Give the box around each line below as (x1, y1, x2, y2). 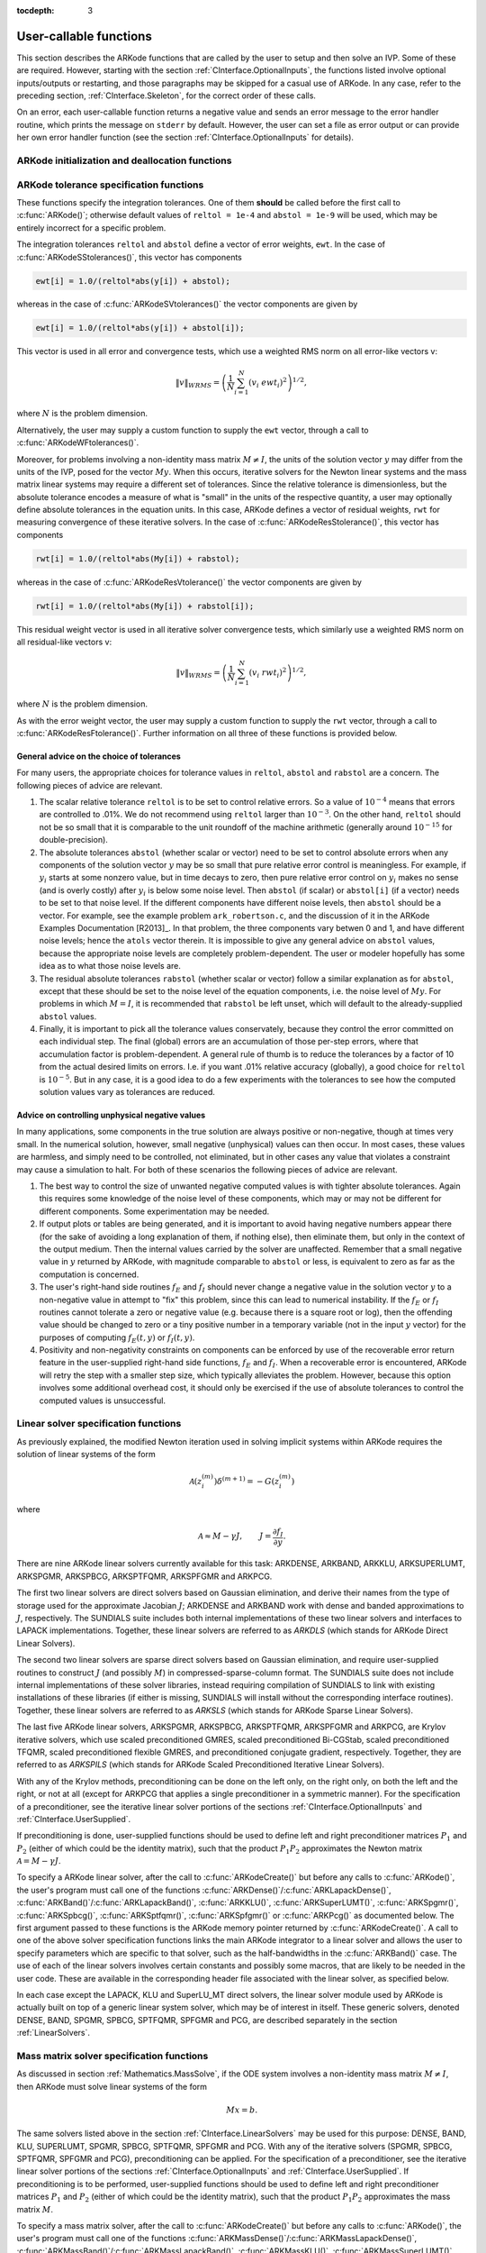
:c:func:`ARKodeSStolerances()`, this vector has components (16, 251, 243, 262)
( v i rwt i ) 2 (248, 666, 287, 680)
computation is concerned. (39, 1269, 139, 1280)
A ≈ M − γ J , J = (198, 1531, 272, 1541)
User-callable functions (16, 28, 152, 44)
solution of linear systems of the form (16, 1449, 157, 1460)
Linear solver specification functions (16, 1418, 182, 1430)
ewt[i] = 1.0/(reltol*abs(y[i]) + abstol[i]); (35, 323, 245, 333)
